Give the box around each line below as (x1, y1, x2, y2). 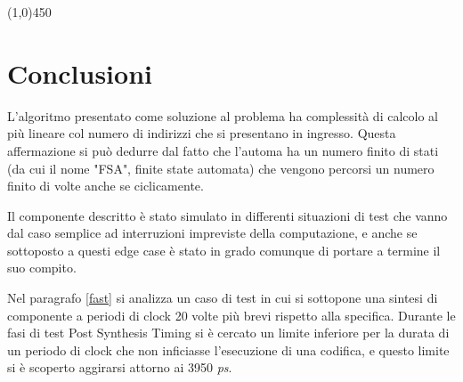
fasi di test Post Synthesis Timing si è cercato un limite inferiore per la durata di (7, 323, 450, 342)
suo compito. (7, 258, 77, 277)
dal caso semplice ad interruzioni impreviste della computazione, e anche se (7, 224, 418, 242)
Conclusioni (7, 54, 152, 91)
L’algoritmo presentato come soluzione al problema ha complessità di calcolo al (7, 106, 438, 125)
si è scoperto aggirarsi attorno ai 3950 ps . (7, 358, 232, 377)
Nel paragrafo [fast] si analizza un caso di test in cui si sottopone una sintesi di (7, 289, 438, 307)
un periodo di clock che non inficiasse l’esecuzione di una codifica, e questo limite (7, 340, 450, 359)
